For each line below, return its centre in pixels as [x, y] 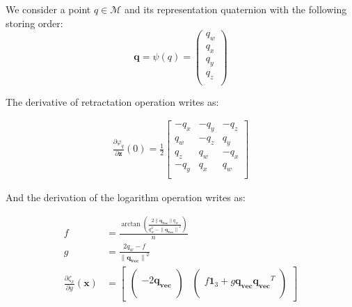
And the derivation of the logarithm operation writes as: [126, 197]
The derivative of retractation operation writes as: [112, 101]
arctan [131, 225]
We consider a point [48, 9]
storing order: [34, 23]
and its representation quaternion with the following [236, 9]
